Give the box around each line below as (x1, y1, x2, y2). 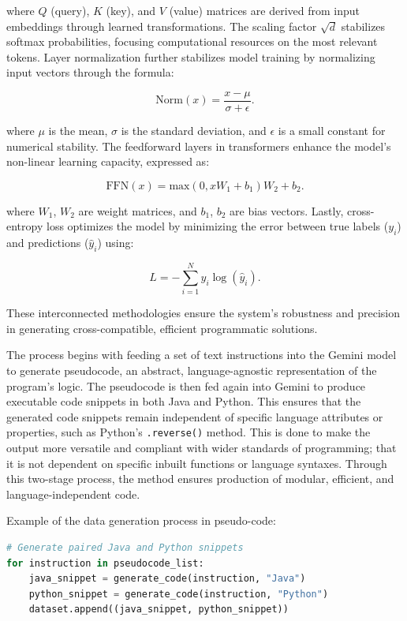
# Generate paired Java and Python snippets (6, 541, 244, 553)
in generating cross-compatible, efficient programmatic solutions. (6, 320, 318, 336)
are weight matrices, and (78, 202, 197, 219)
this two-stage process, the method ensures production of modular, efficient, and (6, 470, 394, 487)
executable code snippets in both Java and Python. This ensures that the (6, 393, 361, 410)
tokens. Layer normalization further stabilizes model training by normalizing (6, 48, 375, 65)
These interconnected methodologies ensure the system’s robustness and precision (6, 305, 401, 321)
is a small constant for (278, 122, 386, 139)
